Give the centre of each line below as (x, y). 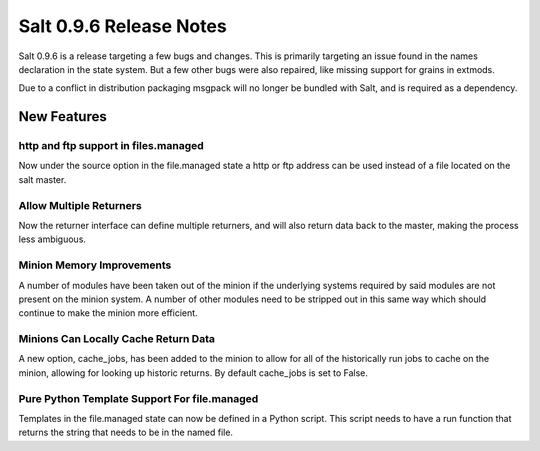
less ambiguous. (52, 239)
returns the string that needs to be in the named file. (126, 432)
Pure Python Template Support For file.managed (138, 398)
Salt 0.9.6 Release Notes (122, 26)
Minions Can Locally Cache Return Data (116, 339)
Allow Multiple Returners (80, 205)
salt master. (42, 179)
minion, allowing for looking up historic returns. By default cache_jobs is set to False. (193, 372)
